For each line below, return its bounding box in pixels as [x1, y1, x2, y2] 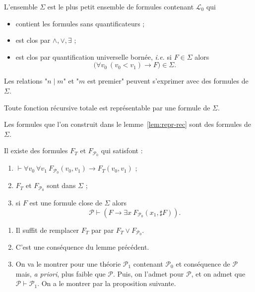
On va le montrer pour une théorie [15, 258, 121, 269]
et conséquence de [176, 258, 230, 269]
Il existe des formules [4, 145, 68, 156]
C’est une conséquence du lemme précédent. [15, 242, 149, 252]
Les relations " [4, 76, 48, 86]
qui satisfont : [101, 145, 143, 156]
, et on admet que [191, 268, 246, 279]
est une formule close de [29, 197, 102, 207]
